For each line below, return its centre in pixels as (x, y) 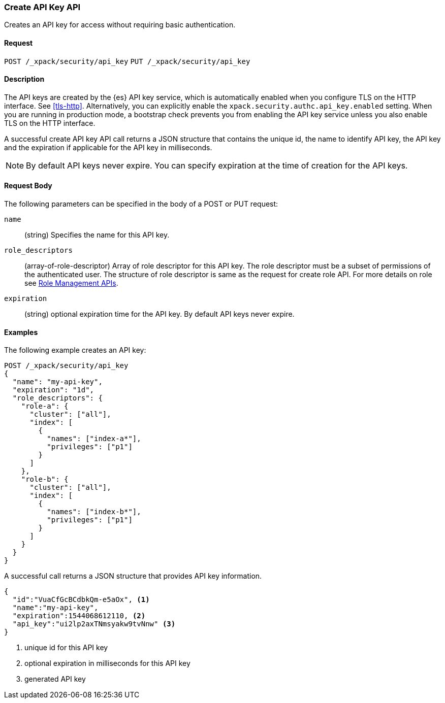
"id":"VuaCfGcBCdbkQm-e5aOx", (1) (81, 600)
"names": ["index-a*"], (94, 439)
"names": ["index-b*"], (94, 512)
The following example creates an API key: (75, 350)
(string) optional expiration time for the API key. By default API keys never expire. (160, 314)
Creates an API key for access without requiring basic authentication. (120, 25)
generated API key (55, 679)
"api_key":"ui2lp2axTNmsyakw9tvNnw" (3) (94, 624)
